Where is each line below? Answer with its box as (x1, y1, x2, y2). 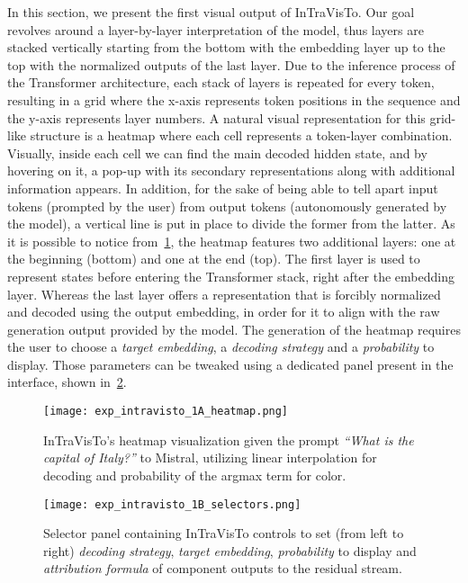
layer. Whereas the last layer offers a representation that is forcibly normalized (7, 284, 441, 303)
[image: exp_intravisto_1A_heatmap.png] (43, 405, 289, 418)
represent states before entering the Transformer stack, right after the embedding (7, 266, 454, 285)
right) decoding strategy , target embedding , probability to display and (43, 541, 417, 560)
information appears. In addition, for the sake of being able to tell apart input (7, 178, 438, 197)
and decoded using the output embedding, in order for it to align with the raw (7, 302, 440, 321)
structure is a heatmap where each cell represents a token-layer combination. (30, 126, 453, 145)
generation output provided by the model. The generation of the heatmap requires (7, 319, 461, 338)
